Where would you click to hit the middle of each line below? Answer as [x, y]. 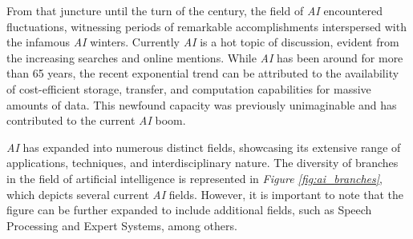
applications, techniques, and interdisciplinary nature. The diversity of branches [202, 163]
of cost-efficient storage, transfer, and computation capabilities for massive [189, 88]
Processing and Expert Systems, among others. [122, 225]
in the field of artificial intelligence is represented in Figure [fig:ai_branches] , [194, 178]
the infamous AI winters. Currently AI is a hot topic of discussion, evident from [203, 42]
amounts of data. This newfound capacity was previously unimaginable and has [202, 104]
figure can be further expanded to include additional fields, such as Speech [189, 210]
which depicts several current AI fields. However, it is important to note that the [205, 194]
